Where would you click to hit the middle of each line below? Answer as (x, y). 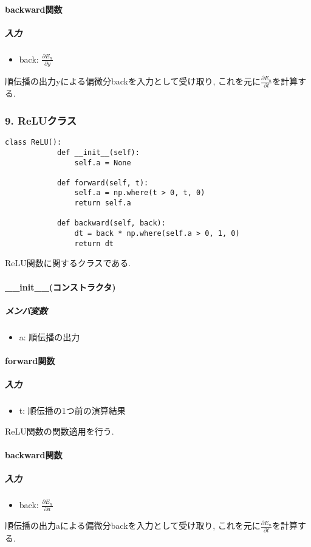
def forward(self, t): (103, 183)
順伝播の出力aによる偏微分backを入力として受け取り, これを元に (133, 525)
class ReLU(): (33, 143)
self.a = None (103, 163)
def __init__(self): (98, 152)
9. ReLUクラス (41, 120)
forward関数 (30, 360)
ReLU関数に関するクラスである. (68, 263)
